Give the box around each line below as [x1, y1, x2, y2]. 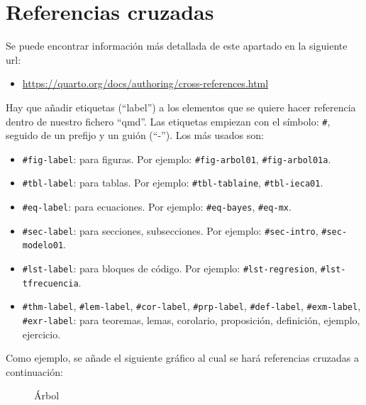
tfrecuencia [22, 278, 79, 289]
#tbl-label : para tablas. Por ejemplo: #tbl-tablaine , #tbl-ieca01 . [22, 175, 323, 190]
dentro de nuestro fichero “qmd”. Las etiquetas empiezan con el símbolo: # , [6, 113, 331, 128]
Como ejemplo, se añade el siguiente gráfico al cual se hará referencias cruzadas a [6, 350, 359, 365]
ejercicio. [22, 326, 61, 341]
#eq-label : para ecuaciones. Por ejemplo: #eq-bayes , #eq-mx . [22, 199, 292, 214]
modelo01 [22, 240, 64, 251]
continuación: [6, 364, 63, 379]
